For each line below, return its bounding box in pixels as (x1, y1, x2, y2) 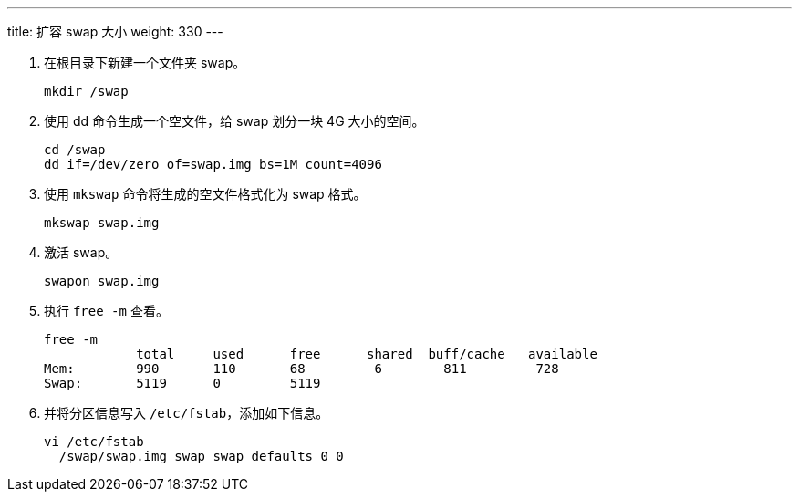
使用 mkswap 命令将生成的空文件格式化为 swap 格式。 (44, 186, 367, 202)
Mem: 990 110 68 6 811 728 (44, 361, 559, 376)
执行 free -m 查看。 (44, 303, 169, 318)
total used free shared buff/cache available (136, 347, 597, 361)
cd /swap (44, 142, 106, 157)
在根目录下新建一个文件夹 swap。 (44, 55, 246, 70)
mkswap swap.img (44, 215, 160, 230)
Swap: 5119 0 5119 (44, 376, 321, 390)
